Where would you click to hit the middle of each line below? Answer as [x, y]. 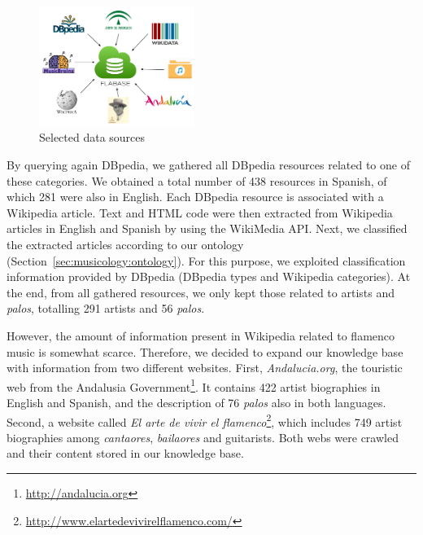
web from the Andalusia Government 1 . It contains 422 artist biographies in [194, 385]
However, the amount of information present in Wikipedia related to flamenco [201, 335]
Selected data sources [92, 137]
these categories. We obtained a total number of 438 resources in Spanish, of [197, 180]
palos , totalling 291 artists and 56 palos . [106, 308]
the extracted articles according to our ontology [125, 244]
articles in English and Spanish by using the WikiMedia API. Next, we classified [207, 228]
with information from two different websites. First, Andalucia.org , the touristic [205, 368]
